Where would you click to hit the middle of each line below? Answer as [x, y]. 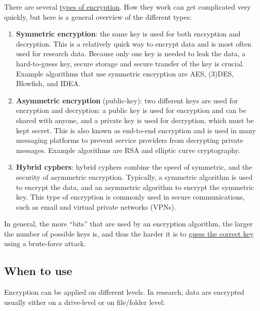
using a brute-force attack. [45, 243]
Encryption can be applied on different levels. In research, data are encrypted [124, 292]
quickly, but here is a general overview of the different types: [98, 16]
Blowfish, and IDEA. [48, 83]
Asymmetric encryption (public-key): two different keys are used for [127, 100]
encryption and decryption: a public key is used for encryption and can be [131, 110]
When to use [38, 271]
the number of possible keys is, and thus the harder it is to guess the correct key [129, 233]
